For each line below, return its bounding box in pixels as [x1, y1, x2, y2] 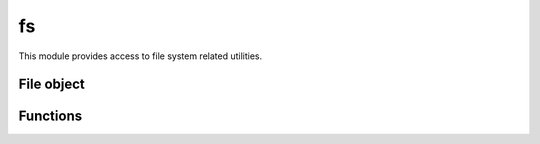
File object [18, 76, 85, 93]
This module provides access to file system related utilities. [18, 50, 263, 62]
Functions [18, 108, 83, 125]
